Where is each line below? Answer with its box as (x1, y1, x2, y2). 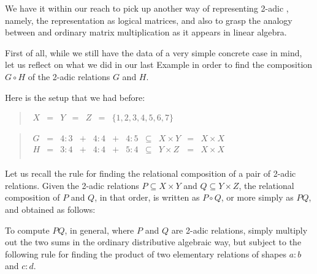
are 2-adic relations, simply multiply (171, 223, 308, 236)
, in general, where (64, 223, 134, 236)
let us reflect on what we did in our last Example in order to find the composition (5, 58, 313, 71)
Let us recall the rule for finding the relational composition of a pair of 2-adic (5, 167, 296, 180)
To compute (5, 223, 50, 236)
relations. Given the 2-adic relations (5, 179, 139, 191)
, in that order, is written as (94, 191, 200, 204)
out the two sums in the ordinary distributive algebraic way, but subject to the (5, 235, 302, 248)
